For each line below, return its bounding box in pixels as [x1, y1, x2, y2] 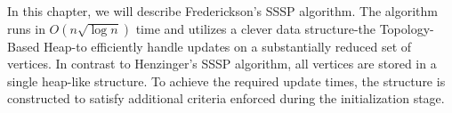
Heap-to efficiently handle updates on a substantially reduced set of [44, 36, 412, 55]
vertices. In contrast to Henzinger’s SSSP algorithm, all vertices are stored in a [7, 54, 437, 73]
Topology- [379, 19, 434, 37]
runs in [7, 19, 45, 37]
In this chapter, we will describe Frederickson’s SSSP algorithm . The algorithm [7, 2, 438, 20]
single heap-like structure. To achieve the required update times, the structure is [7, 71, 446, 90]
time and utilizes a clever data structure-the [135, 19, 376, 37]
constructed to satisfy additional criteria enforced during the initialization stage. [7, 89, 445, 108]
